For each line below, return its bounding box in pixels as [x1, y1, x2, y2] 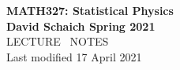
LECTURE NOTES [6, 33, 109, 50]
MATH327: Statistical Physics [6, 2, 174, 18]
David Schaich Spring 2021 [6, 17, 156, 34]
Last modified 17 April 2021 [6, 48, 142, 64]
